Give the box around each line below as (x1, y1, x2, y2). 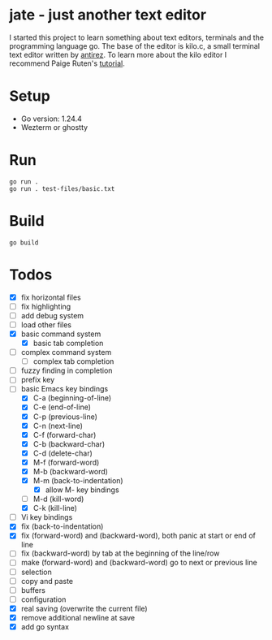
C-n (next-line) (32, 421, 84, 430)
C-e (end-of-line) (32, 402, 92, 412)
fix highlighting (20, 301, 71, 311)
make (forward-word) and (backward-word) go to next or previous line (20, 558, 258, 568)
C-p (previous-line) (32, 412, 98, 422)
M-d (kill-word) (32, 494, 84, 504)
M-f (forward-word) (32, 457, 100, 467)
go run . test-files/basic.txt (9, 184, 115, 192)
